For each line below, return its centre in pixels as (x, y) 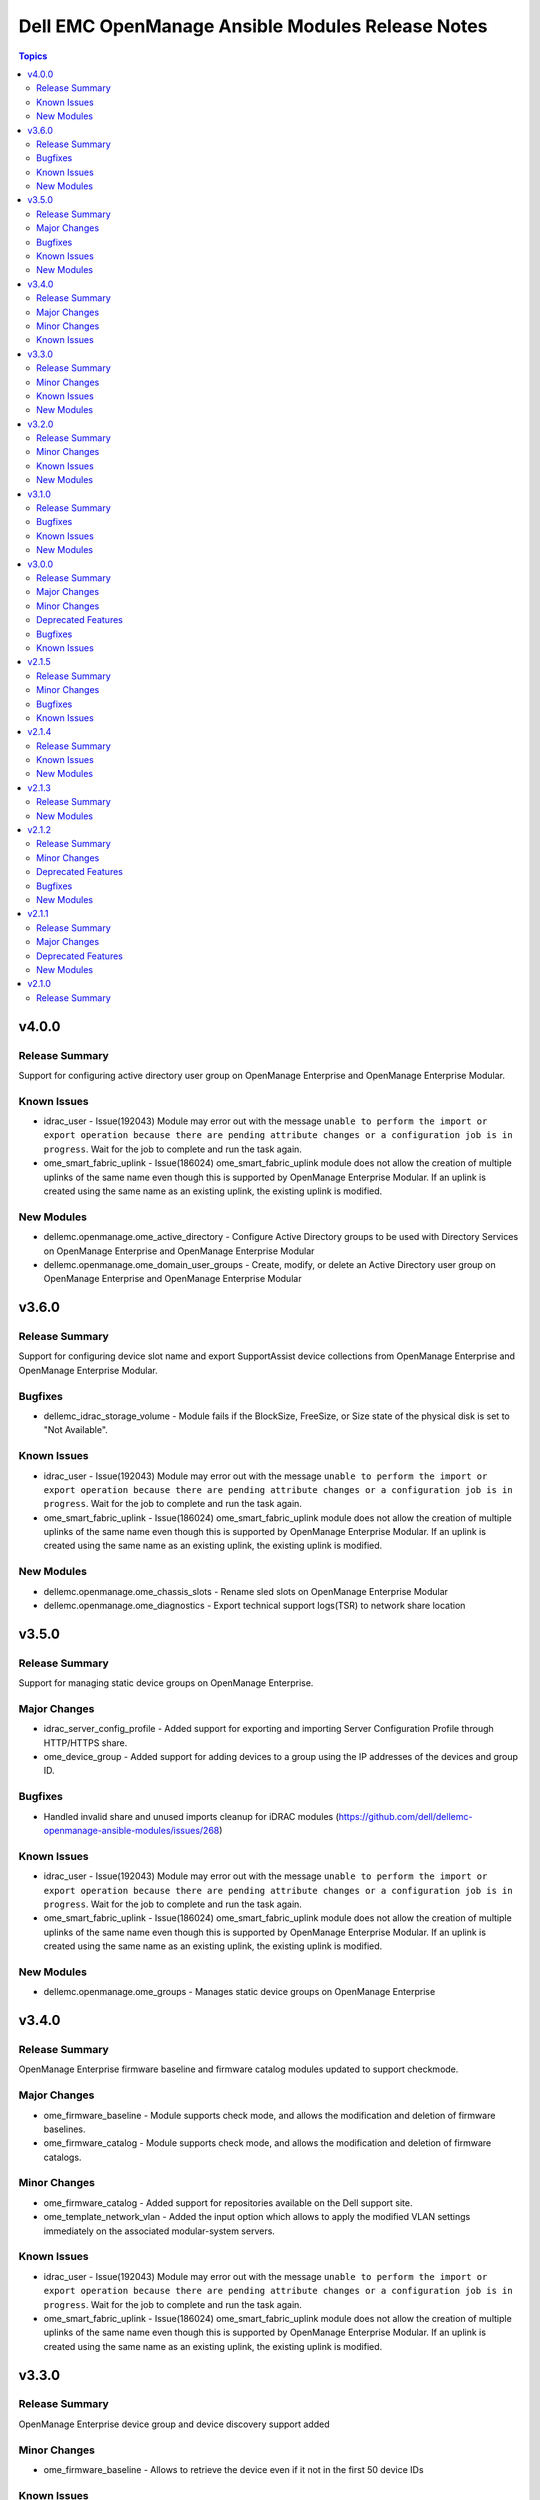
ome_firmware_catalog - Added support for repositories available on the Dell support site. (228, 2202)
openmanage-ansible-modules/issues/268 (131, 1830)
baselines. (64, 2129)
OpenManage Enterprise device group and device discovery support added (174, 2424)
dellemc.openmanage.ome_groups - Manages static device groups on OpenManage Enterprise (239, 1992)
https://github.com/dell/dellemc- (405, 1816)
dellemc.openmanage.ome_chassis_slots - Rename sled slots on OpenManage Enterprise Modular (246, 1591)
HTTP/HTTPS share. (85, 1742)
